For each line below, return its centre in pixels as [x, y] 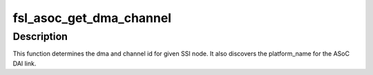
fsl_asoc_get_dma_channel [92, 18]
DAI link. [25, 63]
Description [40, 36]
